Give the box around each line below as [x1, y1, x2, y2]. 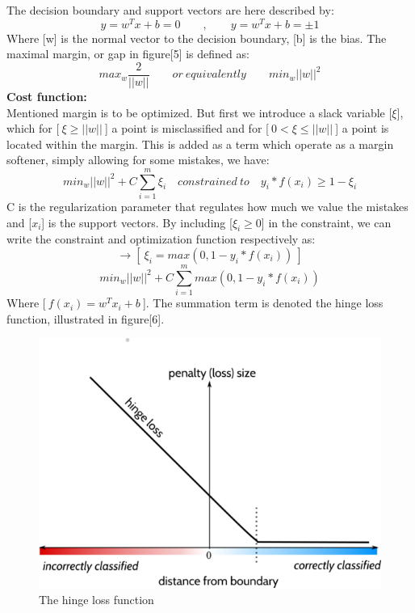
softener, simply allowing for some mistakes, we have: [6, 151, 270, 168]
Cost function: [6, 87, 87, 104]
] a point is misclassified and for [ [104, 120, 269, 137]
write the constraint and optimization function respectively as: [6, 230, 316, 247]
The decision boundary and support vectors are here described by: [6, 2, 334, 18]
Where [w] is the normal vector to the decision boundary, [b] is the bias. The [6, 29, 387, 46]
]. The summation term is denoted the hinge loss [142, 294, 384, 311]
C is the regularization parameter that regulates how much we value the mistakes [6, 198, 409, 215]
